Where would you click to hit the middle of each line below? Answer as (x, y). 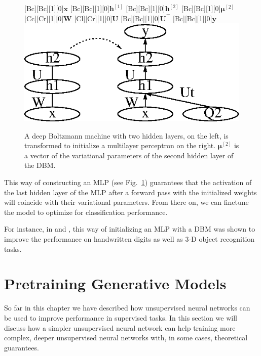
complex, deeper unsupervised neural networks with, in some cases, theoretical (126, 338)
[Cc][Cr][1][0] (44, 18)
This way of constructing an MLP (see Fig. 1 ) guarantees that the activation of (128, 182)
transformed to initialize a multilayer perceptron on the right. (120, 145)
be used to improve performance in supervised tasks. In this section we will (121, 317)
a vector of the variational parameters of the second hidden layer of (129, 155)
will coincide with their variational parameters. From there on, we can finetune (126, 202)
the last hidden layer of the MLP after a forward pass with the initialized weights (130, 192)
